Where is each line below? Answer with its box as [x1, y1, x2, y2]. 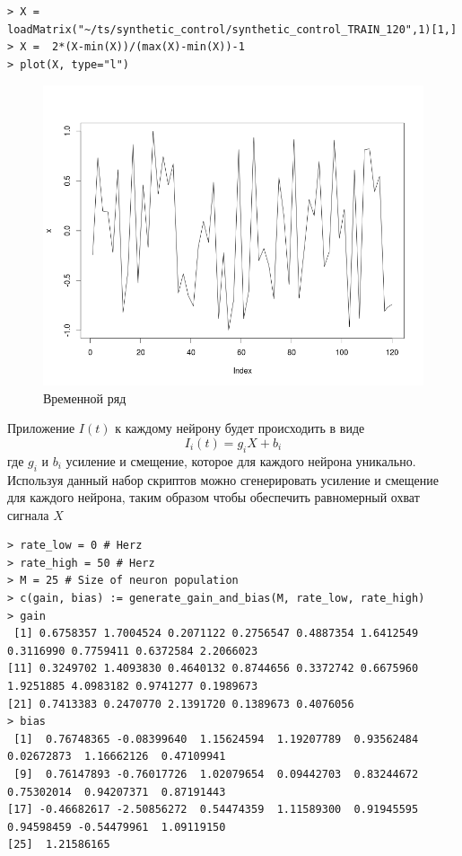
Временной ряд [43, 388, 126, 407]
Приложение [7, 419, 75, 437]
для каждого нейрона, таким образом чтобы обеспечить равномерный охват [7, 488, 420, 507]
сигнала [7, 505, 49, 524]
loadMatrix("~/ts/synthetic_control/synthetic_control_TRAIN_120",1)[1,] [7, 22, 458, 36]
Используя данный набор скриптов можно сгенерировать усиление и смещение [7, 470, 439, 489]
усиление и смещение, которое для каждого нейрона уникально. [65, 451, 416, 470]
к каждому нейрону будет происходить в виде [115, 419, 365, 437]
